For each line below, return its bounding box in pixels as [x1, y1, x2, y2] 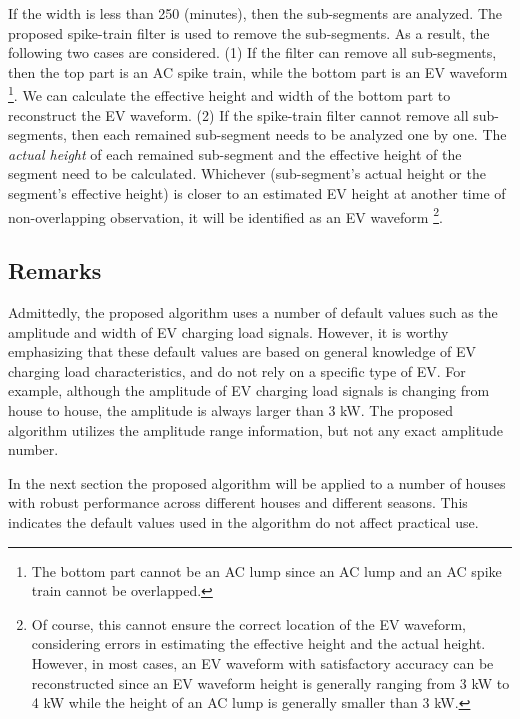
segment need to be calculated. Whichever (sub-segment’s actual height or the [8, 163, 486, 184]
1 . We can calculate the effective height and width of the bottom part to [8, 82, 451, 106]
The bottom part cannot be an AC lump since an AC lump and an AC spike [31, 560, 502, 581]
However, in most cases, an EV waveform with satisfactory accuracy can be [31, 652, 494, 673]
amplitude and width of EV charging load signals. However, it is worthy [8, 321, 449, 342]
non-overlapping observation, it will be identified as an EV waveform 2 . [8, 203, 443, 227]
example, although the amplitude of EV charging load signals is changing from [8, 380, 490, 401]
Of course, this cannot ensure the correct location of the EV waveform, [31, 613, 467, 634]
